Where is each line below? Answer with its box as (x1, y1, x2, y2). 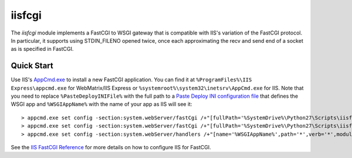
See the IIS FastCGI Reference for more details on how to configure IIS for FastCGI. (11, 143, 211, 150)
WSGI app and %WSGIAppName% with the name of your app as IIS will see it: (11, 101, 192, 108)
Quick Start (11, 61, 53, 71)
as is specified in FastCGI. (11, 46, 74, 53)
